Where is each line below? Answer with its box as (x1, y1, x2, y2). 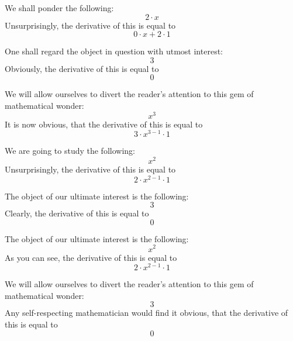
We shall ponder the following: (5, 2, 114, 13)
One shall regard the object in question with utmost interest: (5, 45, 223, 57)
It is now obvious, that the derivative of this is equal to (5, 118, 203, 130)
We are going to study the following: (5, 144, 135, 157)
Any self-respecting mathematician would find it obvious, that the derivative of (5, 306, 288, 319)
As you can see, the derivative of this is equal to (5, 251, 177, 263)
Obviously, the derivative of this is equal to (5, 62, 159, 74)
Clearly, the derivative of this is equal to (5, 207, 149, 219)
